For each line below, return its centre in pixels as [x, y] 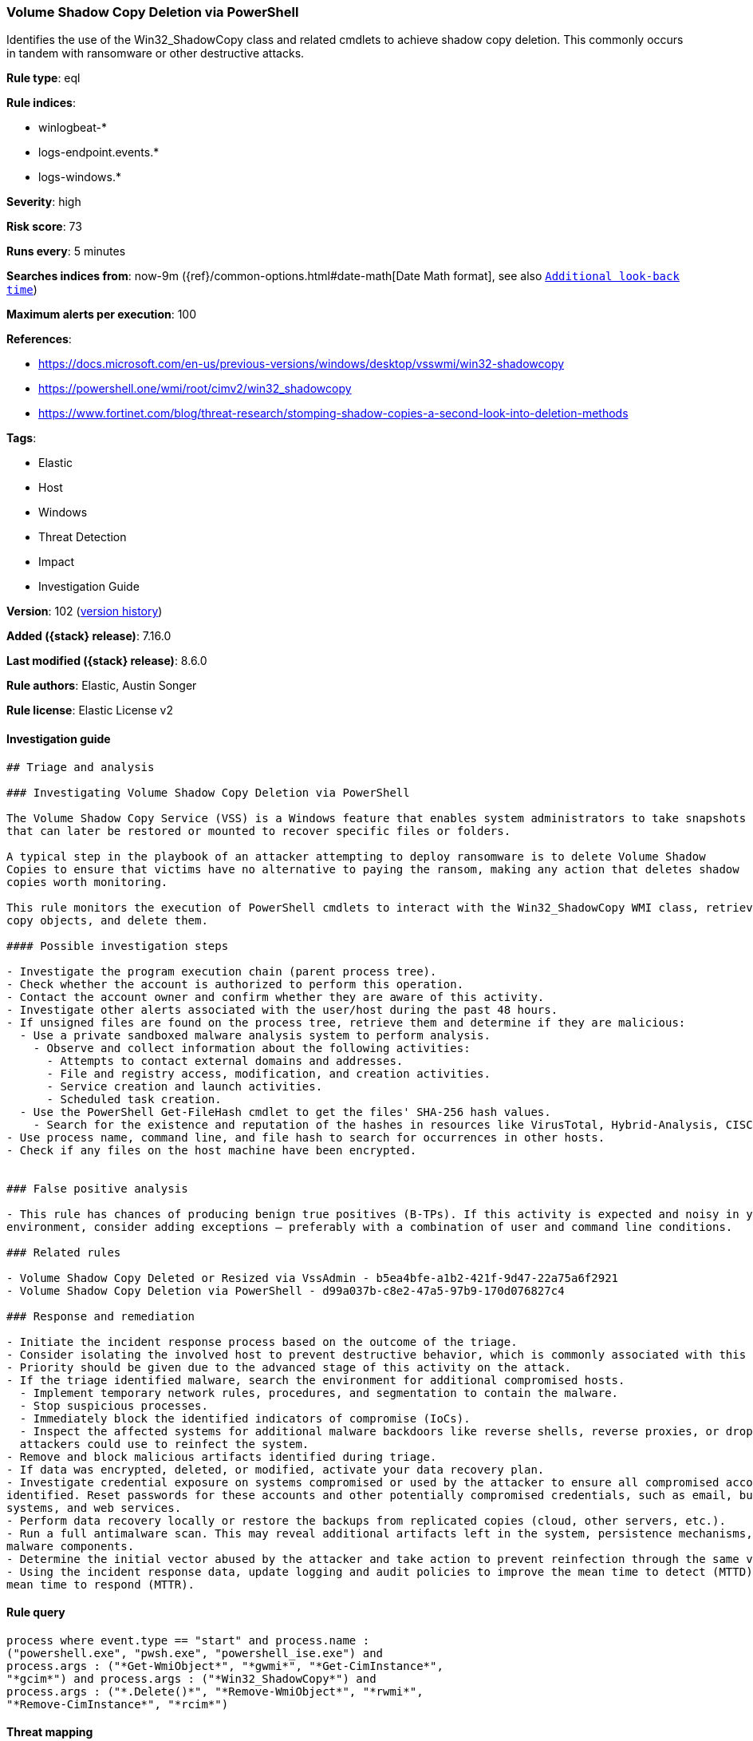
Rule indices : [41, 103]
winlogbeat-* [73, 128]
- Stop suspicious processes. [114, 1405]
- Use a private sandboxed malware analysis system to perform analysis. [255, 1035]
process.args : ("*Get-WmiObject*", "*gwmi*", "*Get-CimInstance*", [225, 1666]
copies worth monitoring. [87, 882]
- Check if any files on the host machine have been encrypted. [212, 1150]
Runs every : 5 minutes [66, 251]
